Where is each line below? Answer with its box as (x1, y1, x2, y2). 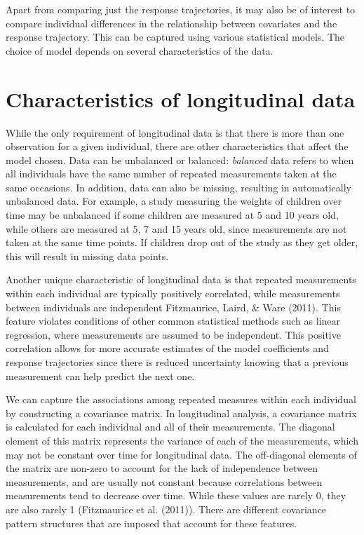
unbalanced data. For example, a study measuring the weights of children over (6, 194, 342, 208)
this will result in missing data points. (6, 248, 169, 263)
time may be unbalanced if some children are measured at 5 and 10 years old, (6, 208, 339, 222)
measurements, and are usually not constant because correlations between (6, 474, 323, 489)
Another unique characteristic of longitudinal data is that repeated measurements (6, 272, 356, 287)
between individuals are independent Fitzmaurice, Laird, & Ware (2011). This (6, 299, 341, 314)
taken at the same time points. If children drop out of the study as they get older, (6, 235, 358, 250)
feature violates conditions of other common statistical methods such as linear (6, 313, 341, 328)
